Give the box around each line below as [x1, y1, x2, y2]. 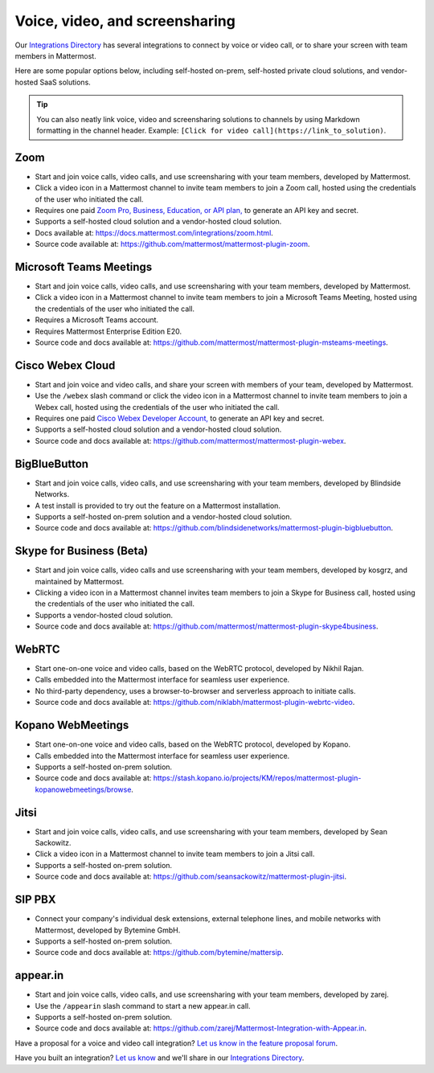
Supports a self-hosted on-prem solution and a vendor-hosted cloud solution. [35, 511, 293, 522]
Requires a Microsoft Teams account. [35, 315, 159, 325]
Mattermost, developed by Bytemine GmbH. [35, 925, 181, 935]
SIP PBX [14, 893, 56, 907]
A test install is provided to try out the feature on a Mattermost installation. [35, 501, 281, 510]
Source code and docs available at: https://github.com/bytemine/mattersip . [35, 948, 285, 957]
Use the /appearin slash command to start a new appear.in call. [35, 1001, 251, 1010]
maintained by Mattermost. [35, 576, 125, 586]
